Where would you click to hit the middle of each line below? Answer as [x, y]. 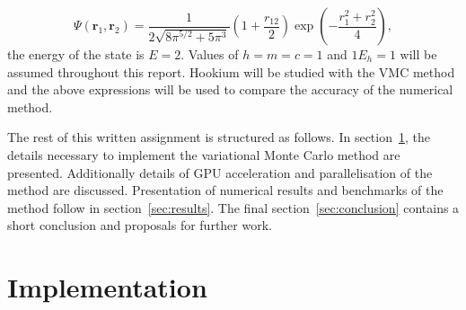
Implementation [107, 287]
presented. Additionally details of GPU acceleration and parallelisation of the [220, 172]
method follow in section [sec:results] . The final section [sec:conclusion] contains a [233, 207]
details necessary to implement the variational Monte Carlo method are [204, 154]
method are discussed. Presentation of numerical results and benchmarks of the [225, 190]
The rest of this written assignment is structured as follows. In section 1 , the [219, 137]
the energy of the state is [76, 54]
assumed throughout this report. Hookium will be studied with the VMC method [231, 71]
